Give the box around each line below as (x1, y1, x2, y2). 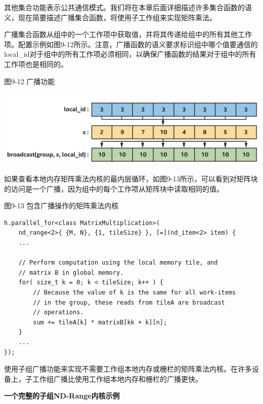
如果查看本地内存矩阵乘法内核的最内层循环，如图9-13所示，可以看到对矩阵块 (4, 173, 258, 184)
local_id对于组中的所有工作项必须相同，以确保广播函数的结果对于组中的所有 (4, 49, 256, 59)
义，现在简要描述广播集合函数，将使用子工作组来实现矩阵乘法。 (4, 12, 216, 22)
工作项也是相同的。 (4, 58, 68, 69)
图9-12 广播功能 (4, 76, 55, 86)
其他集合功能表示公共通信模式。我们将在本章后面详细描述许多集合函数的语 (4, 2, 252, 12)
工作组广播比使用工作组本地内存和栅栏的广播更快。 (32, 373, 202, 384)
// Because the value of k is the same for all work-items (33, 288, 236, 296)
